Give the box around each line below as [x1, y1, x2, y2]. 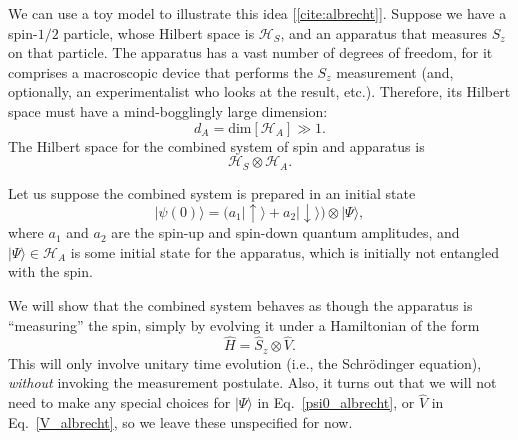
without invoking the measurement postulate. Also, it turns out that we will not [8, 372, 497, 393]
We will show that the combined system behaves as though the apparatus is [8, 294, 473, 315]
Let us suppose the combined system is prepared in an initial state [8, 182, 416, 203]
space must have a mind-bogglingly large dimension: [8, 100, 328, 121]
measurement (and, [336, 61, 454, 82]
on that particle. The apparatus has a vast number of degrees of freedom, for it [8, 42, 493, 63]
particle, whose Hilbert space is [63, 22, 255, 43]
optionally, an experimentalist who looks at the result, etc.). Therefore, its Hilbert [8, 81, 511, 102]
